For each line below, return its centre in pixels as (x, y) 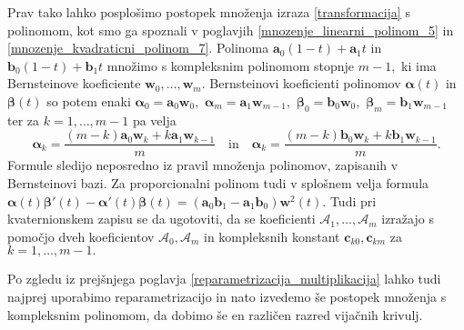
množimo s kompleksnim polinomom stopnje (231, 65)
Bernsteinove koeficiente (74, 83)
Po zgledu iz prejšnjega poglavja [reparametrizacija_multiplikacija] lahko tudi (224, 279)
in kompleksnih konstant (272, 236)
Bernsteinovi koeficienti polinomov (305, 83)
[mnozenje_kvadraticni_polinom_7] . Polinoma (138, 48)
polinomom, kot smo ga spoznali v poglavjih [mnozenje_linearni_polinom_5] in (231, 30)
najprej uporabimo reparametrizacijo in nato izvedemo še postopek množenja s (227, 296)
